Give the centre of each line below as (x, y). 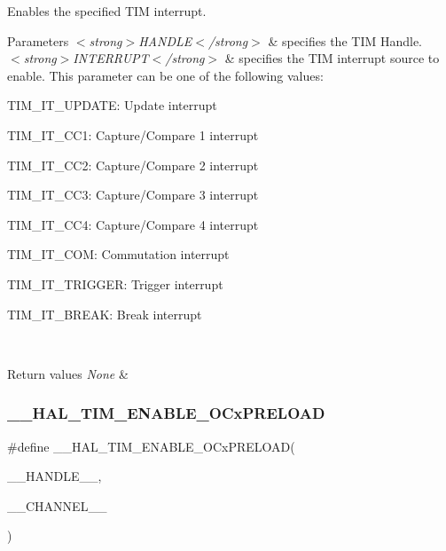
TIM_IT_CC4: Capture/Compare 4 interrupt (133, 224)
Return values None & (68, 373)
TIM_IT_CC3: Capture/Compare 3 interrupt (133, 195)
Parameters (38, 40)
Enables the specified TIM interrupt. (107, 11)
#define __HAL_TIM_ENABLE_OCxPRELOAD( (151, 446)
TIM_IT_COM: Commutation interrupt (118, 254)
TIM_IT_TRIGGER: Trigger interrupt (115, 283)
